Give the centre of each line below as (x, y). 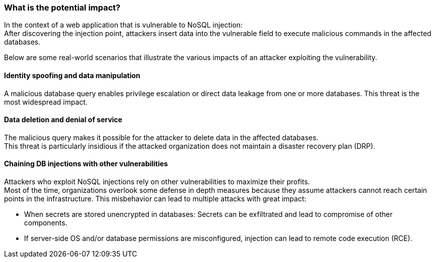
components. (46, 223)
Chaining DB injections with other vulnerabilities (86, 164)
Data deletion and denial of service (63, 120)
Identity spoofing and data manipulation (72, 75)
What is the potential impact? (62, 8)
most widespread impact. (46, 102)
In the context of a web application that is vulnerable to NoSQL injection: (124, 25)
